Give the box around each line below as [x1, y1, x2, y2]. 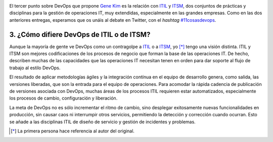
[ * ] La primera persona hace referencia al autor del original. [11, 128, 135, 134]
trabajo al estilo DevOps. [9, 65, 61, 71]
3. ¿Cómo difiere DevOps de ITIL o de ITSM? [9, 30, 151, 39]
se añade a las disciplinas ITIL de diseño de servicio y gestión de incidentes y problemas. [9, 119, 196, 125]
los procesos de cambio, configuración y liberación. [9, 95, 118, 101]
